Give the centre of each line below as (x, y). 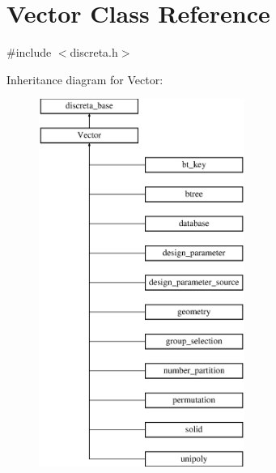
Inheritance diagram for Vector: (85, 79)
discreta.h (94, 52)
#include (29, 52)
